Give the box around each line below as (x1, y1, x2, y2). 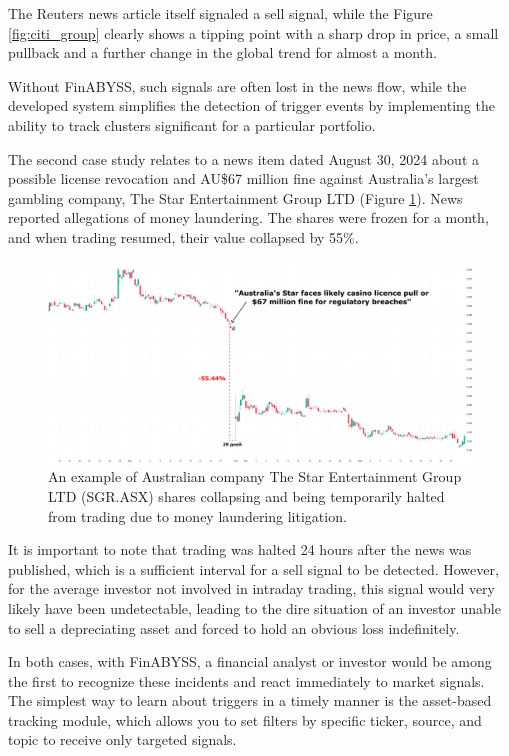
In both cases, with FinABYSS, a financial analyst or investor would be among (8, 651, 492, 672)
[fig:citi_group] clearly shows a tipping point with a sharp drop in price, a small (8, 22, 499, 43)
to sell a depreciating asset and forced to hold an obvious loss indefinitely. (8, 617, 460, 638)
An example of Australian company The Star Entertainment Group (48, 466, 462, 487)
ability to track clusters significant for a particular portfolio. (8, 114, 376, 135)
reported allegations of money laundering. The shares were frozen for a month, (8, 207, 489, 228)
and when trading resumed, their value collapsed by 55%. (8, 226, 359, 247)
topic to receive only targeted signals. (8, 729, 237, 750)
